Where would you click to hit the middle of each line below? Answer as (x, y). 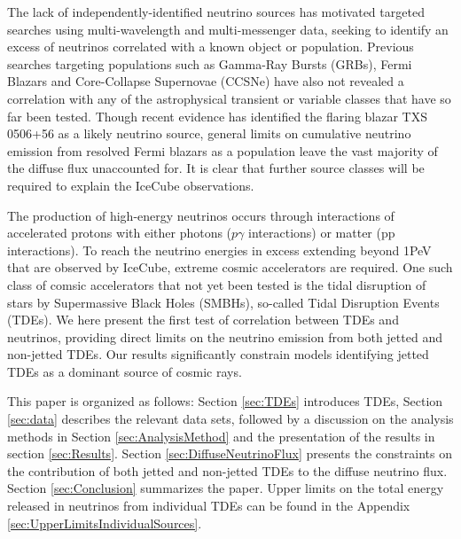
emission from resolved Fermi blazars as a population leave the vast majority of (223, 150)
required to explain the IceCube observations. (131, 185)
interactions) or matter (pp (322, 233)
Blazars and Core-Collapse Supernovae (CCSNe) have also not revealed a (206, 81)
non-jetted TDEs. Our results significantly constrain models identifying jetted (218, 354)
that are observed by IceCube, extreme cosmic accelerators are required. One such (230, 267)
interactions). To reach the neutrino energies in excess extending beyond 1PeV (219, 250)
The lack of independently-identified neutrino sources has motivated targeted (216, 12)
